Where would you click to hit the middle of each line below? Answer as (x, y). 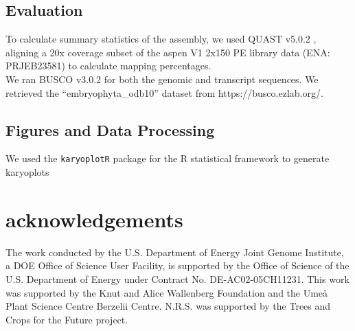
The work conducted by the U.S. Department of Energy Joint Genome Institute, (175, 252)
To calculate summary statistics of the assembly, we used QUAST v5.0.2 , (161, 39)
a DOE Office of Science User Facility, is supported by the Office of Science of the (177, 265)
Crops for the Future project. (67, 319)
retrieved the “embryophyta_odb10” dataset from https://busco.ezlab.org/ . (164, 92)
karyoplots (27, 172)
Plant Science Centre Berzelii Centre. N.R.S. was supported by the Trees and (168, 306)
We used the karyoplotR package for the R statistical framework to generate (168, 158)
